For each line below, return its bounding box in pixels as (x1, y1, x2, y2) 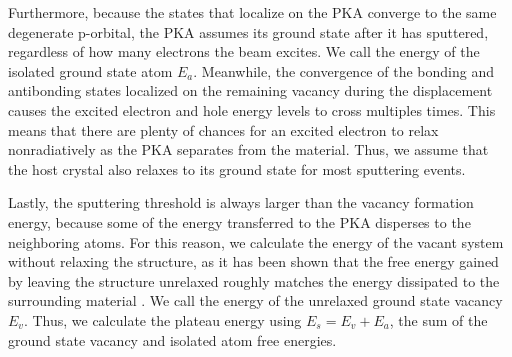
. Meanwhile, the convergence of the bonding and (193, 60, 494, 81)
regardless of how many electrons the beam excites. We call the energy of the (8, 41, 480, 62)
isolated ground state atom (8, 60, 173, 81)
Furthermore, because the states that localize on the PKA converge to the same (8, 2, 497, 22)
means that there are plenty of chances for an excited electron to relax (8, 119, 439, 140)
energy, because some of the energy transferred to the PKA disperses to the (8, 211, 471, 232)
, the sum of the (389, 309, 488, 330)
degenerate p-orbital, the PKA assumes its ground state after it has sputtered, (8, 21, 489, 42)
